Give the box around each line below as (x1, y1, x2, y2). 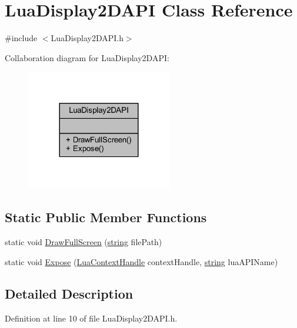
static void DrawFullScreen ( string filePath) (5, 236, 162, 248)
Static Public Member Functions (5, 208, 207, 226)
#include (5, 32, 38, 44)
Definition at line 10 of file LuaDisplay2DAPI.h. (5, 312, 178, 324)
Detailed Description (5, 284, 134, 302)
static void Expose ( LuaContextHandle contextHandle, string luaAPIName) (5, 255, 278, 267)
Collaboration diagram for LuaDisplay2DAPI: (5, 51, 169, 63)
